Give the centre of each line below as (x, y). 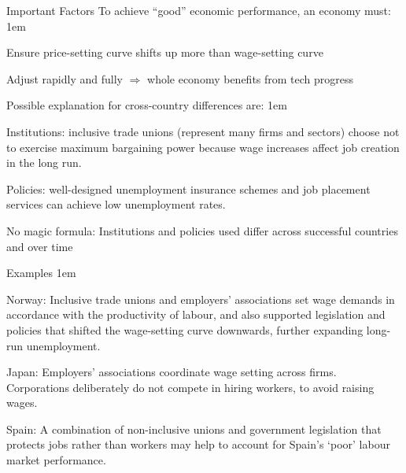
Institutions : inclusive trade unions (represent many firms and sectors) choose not (203, 131)
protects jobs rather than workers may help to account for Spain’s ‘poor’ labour (198, 444)
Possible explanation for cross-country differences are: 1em (147, 105)
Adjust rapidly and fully (65, 78)
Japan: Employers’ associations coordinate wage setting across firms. (172, 372)
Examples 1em (41, 273)
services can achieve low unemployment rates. (116, 204)
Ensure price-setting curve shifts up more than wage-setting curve (165, 52)
